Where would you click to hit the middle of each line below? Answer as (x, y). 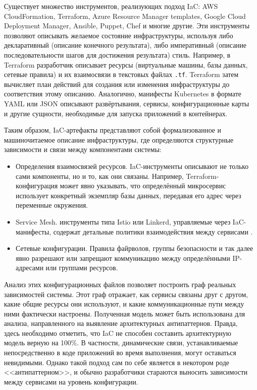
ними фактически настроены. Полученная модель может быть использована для (125, 313)
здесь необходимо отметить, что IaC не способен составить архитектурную (118, 333)
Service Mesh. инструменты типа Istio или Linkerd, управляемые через (123, 221)
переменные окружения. (52, 205)
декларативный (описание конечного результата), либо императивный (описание (125, 45)
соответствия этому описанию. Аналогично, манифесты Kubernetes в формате (123, 94)
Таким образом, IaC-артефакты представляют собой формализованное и (113, 130)
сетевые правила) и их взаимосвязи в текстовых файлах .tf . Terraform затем (121, 74)
